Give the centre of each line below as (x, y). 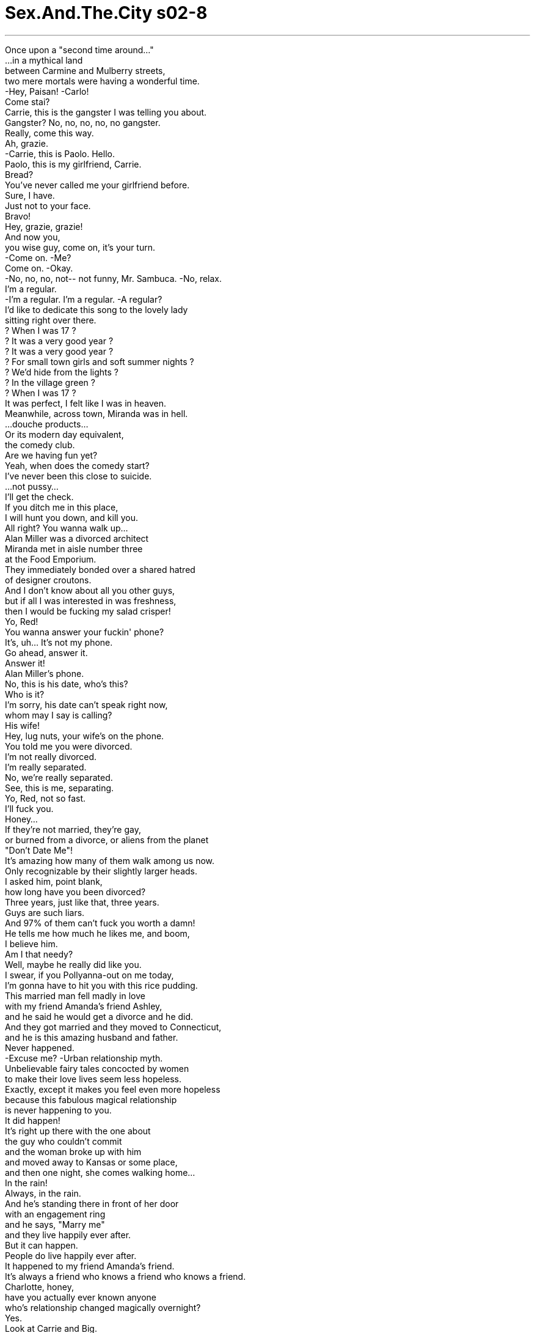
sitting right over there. (51, 320)
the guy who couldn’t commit (64, 1141)
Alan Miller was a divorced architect (77, 538)
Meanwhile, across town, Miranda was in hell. (96, 413)
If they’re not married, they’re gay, (73, 829)
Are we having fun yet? (51, 455)
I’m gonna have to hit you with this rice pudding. (101, 985)
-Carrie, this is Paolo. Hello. (60, 153)
